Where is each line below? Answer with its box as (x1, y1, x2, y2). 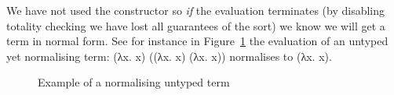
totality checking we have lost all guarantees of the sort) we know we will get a (6, 17, 385, 33)
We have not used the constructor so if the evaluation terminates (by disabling (6, 2, 385, 18)
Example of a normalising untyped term (38, 74, 230, 90)
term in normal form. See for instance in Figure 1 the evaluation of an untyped (6, 33, 389, 49)
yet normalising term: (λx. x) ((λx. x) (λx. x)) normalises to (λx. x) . (6, 47, 332, 64)
